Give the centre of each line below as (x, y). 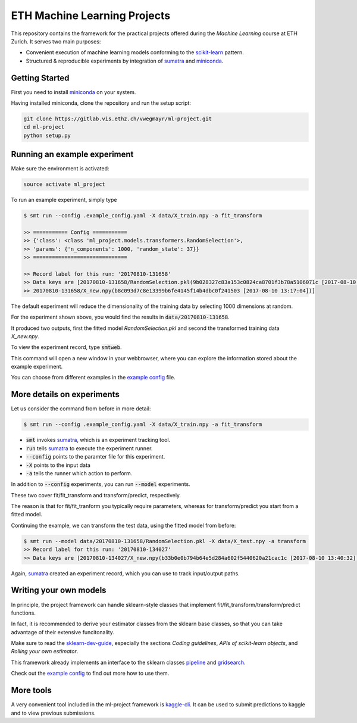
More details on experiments (65, 395)
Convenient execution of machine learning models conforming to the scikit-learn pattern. (135, 52)
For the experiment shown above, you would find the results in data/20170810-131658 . (120, 317)
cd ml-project (44, 127)
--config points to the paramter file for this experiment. (95, 457)
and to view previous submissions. (53, 713)
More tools (31, 691)
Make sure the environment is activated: (60, 169)
